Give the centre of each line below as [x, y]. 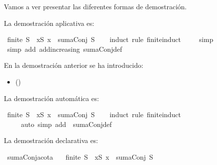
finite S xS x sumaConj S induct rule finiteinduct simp [110, 39]
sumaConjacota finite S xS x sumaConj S [80, 156]
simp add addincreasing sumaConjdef [65, 49]
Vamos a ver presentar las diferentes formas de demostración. [95, 6]
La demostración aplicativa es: [49, 23]
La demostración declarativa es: [51, 140]
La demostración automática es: [51, 98]
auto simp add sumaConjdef [66, 124]
